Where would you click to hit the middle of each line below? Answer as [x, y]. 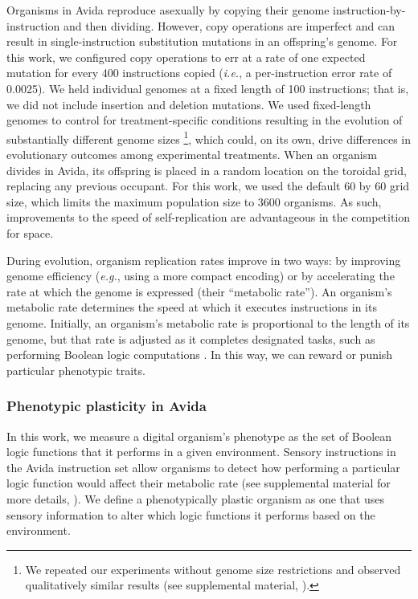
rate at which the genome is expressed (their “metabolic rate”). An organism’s [199, 291]
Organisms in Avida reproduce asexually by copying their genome [168, 10]
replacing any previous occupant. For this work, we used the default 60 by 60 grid [208, 186]
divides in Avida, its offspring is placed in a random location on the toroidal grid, [207, 170]
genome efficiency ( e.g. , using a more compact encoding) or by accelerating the [201, 276]
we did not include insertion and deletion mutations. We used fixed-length [189, 104]
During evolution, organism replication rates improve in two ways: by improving [204, 260]
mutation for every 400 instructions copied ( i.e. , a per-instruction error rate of [199, 73]
